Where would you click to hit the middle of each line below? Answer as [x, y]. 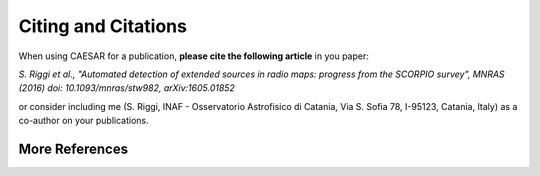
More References [73, 148]
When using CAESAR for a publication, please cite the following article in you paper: [193, 56]
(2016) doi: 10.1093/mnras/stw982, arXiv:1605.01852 [126, 88]
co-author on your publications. [83, 121]
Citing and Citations [102, 26]
